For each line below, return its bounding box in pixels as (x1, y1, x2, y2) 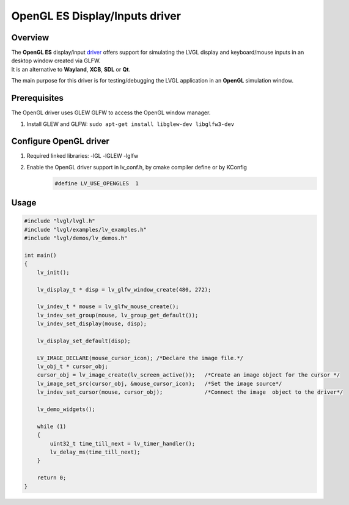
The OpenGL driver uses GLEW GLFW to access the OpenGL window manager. (11, 109, 211, 116)
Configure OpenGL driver (11, 136, 110, 147)
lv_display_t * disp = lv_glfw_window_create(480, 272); (37, 286, 211, 293)
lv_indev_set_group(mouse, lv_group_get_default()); (37, 312, 199, 319)
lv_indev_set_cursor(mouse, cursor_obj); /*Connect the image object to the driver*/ (37, 389, 343, 396)
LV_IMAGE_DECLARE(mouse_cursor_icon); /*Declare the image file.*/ (37, 355, 244, 361)
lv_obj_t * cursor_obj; (37, 363, 108, 370)
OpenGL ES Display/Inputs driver (11, 9, 182, 23)
